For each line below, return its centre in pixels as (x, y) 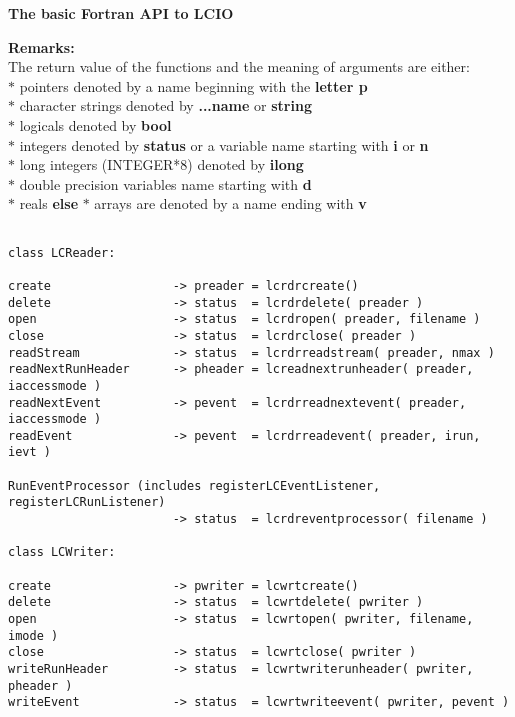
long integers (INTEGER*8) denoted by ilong (161, 164)
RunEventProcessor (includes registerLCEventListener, (194, 485)
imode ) (33, 635)
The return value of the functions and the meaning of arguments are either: (239, 66)
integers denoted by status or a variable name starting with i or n (224, 144)
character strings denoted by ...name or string (165, 105)
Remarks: (41, 46)
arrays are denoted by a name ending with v (230, 203)
